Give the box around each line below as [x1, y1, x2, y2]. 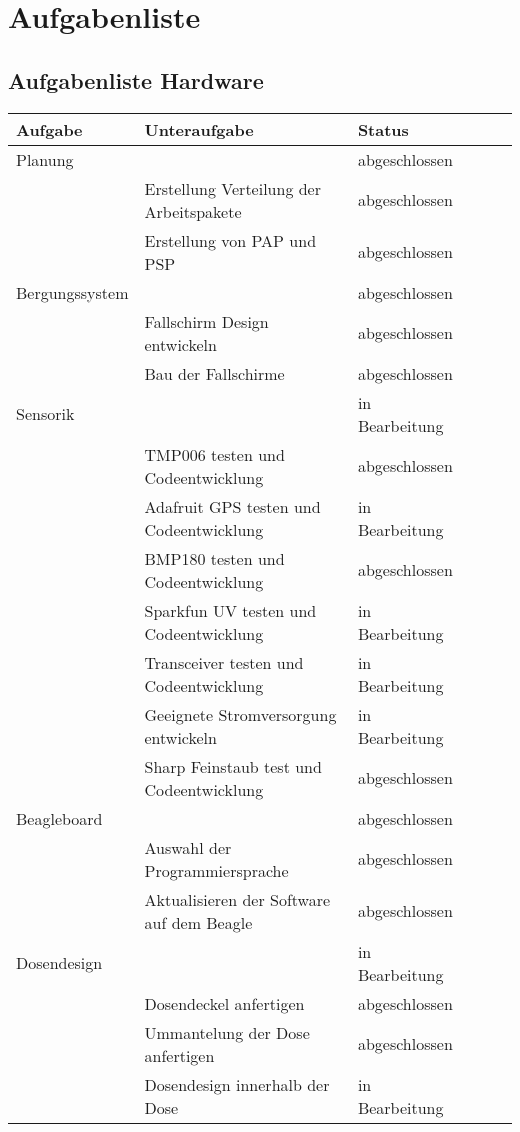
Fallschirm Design [144, 309, 269, 333]
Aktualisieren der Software [144, 887, 331, 911]
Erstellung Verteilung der [144, 176, 321, 200]
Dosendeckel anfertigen [144, 991, 305, 1015]
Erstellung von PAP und [144, 228, 317, 252]
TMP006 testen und [144, 442, 285, 466]
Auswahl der [144, 835, 232, 859]
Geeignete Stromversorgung [144, 702, 337, 726]
